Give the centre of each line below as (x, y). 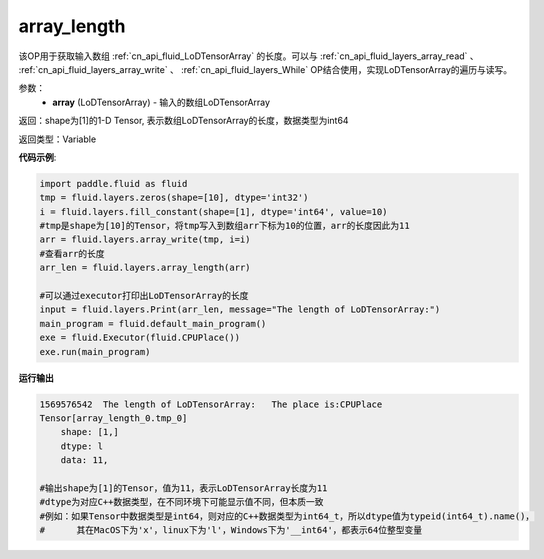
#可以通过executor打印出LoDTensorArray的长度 (144, 295)
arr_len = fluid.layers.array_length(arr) (145, 268)
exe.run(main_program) (95, 351)
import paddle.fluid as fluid (113, 183)
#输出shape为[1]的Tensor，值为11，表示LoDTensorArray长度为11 (183, 488)
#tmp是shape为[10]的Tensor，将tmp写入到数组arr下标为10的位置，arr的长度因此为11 (224, 226)
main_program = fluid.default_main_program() (153, 323)
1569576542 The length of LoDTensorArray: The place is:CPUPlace (211, 404)
